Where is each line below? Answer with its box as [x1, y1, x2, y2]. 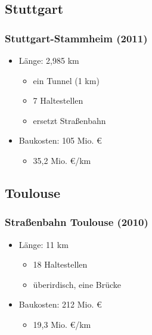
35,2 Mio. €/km [33, 154, 91, 166]
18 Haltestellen [33, 258, 88, 271]
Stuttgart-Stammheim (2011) [5, 30, 148, 45]
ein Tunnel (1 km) [33, 74, 100, 86]
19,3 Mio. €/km [33, 318, 91, 330]
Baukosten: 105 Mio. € [18, 134, 102, 147]
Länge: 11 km [18, 238, 69, 250]
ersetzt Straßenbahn [33, 114, 106, 126]
